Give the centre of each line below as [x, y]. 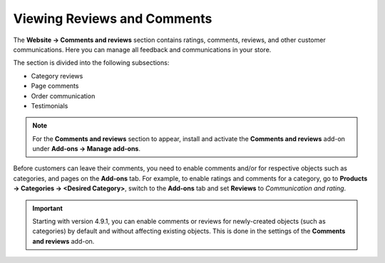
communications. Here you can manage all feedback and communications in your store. [142, 49]
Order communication [63, 96]
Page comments [55, 86]
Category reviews [57, 76]
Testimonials [50, 105]
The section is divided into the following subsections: [91, 63]
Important [48, 208]
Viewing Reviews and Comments [113, 19]
